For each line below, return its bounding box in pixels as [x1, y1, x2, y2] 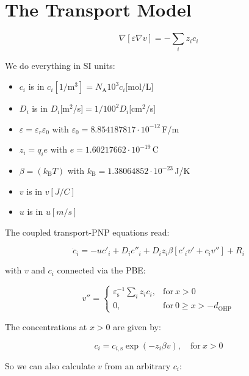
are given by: [113, 320, 161, 333]
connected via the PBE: [57, 264, 146, 277]
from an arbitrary [104, 359, 171, 372]
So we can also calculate [5, 359, 95, 372]
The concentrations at [5, 320, 87, 333]
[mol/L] [125, 80, 154, 93]
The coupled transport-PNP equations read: [5, 225, 170, 238]
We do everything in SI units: [5, 59, 115, 72]
